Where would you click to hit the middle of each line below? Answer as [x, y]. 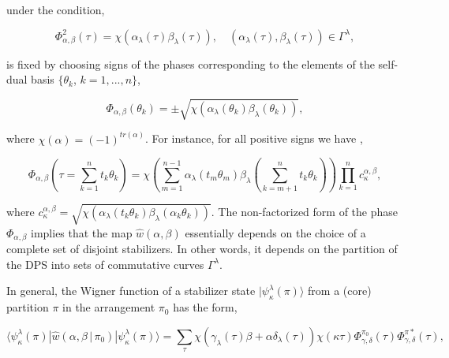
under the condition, [56, 9]
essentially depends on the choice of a [275, 232]
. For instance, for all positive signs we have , [254, 138]
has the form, [205, 307]
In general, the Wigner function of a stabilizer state [131, 291]
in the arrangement [109, 307]
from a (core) [340, 291]
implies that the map [82, 232]
